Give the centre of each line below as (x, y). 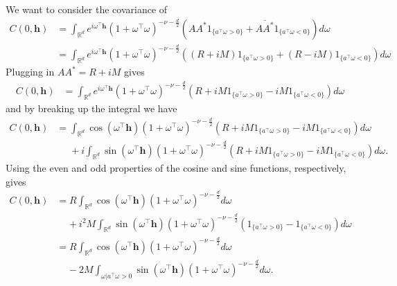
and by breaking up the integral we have (91, 108)
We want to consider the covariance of (87, 9)
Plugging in (30, 72)
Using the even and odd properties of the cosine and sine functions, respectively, (176, 167)
